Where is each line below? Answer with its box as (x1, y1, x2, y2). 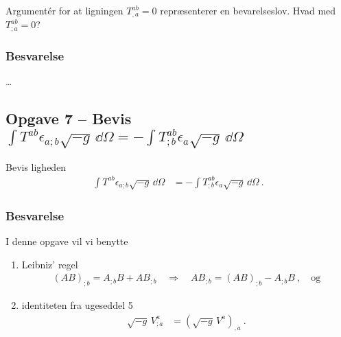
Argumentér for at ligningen (5, 3, 124, 17)
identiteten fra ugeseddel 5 (21, 297, 133, 312)
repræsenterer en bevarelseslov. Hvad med (160, 3, 336, 17)
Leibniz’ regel (21, 257, 78, 271)
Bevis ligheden (5, 159, 67, 174)
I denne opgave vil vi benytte (5, 233, 128, 248)
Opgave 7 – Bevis (5, 108, 132, 129)
